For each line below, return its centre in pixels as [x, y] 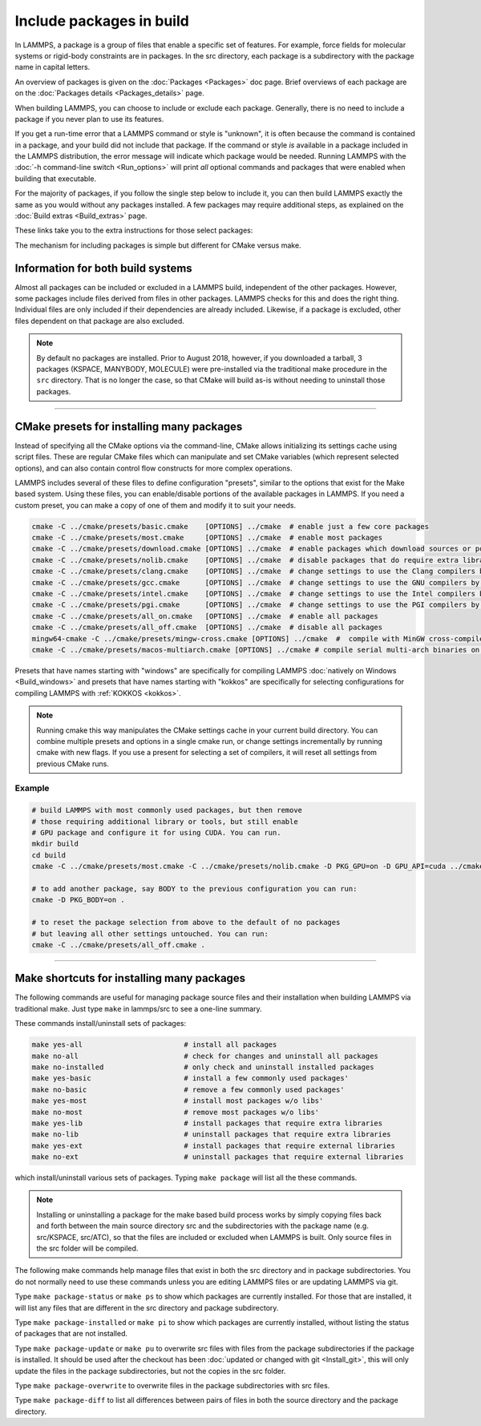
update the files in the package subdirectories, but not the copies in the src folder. [150, 1371]
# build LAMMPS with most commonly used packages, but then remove [167, 810]
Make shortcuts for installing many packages [130, 978]
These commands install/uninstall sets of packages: [101, 1024]
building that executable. [55, 178]
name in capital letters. [53, 67]
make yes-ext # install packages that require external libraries [214, 1145]
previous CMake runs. [73, 763]
